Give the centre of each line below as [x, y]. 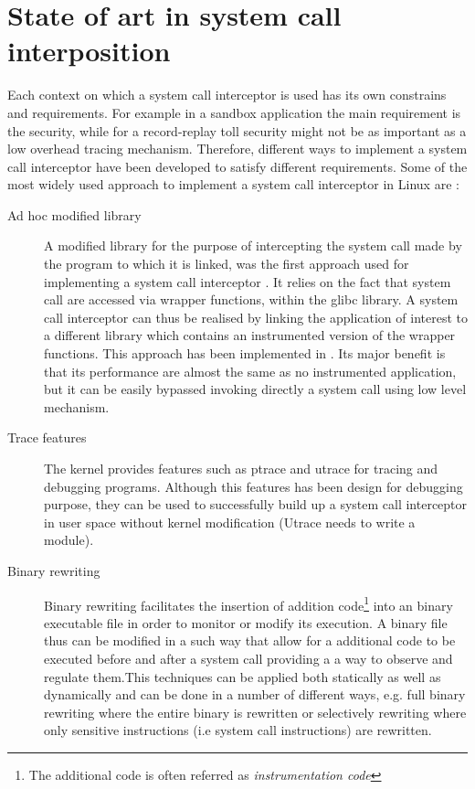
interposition [89, 51]
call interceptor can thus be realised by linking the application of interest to [256, 317]
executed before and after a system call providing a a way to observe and [248, 658]
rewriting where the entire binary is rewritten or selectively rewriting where [255, 712]
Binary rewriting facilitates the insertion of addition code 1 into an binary [248, 603]
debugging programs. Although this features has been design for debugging [253, 486]
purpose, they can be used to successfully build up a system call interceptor [256, 504]
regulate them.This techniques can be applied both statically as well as [243, 676]
